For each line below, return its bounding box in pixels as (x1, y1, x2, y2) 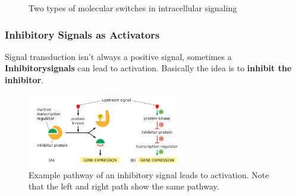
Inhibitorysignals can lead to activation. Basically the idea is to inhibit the (5, 62, 292, 74)
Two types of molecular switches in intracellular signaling (29, 2, 237, 14)
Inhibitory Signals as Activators (5, 27, 160, 42)
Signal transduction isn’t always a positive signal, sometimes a (5, 50, 232, 62)
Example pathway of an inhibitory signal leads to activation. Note (29, 168, 269, 181)
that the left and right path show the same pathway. (29, 180, 219, 192)
